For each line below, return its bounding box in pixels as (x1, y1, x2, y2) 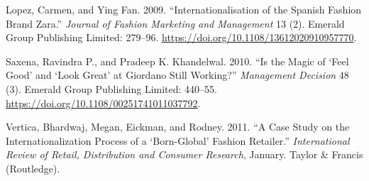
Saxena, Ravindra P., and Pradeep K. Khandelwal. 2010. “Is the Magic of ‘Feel (6, 53, 349, 68)
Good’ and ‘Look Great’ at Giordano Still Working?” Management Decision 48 (6, 67, 349, 82)
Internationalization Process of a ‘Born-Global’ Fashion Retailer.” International (6, 133, 350, 148)
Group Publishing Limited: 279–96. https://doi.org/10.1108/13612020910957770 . (6, 30, 357, 45)
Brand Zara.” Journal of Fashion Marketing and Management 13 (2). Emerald (6, 16, 345, 31)
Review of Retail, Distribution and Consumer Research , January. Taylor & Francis (6, 147, 363, 162)
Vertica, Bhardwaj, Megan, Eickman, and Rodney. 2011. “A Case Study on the (6, 119, 350, 134)
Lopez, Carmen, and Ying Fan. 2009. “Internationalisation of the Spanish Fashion (6, 2, 362, 16)
